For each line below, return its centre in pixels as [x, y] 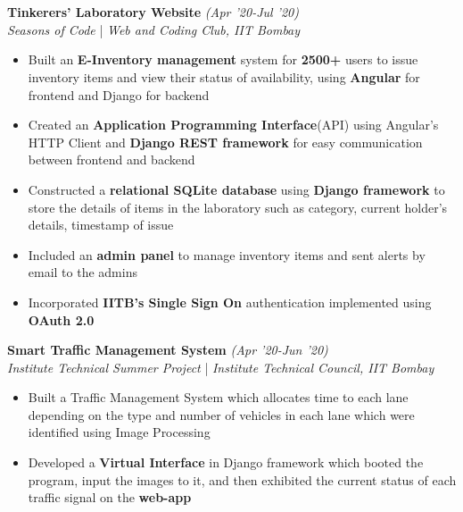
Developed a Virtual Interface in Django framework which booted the [226, 462]
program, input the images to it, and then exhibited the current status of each [242, 479]
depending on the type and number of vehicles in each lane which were [221, 414]
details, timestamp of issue [101, 225]
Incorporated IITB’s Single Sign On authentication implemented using [230, 302]
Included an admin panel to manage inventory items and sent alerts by [227, 254]
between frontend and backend [112, 159]
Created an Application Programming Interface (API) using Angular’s [233, 125]
